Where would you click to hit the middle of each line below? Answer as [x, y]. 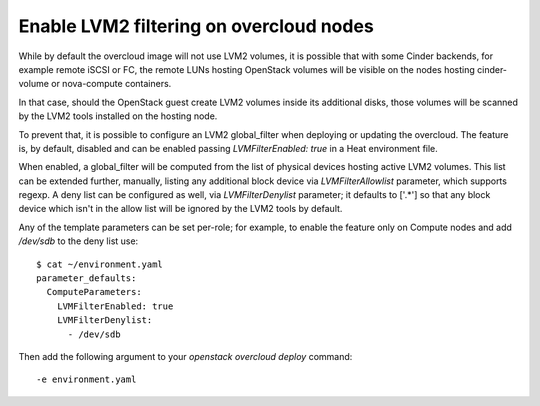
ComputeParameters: [94, 292]
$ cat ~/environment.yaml [100, 264]
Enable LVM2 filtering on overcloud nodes [196, 26]
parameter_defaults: [86, 278]
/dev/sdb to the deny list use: [78, 241]
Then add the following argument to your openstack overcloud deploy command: [185, 356]
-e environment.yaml [86, 379]
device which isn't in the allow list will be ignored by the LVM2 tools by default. [180, 209]
